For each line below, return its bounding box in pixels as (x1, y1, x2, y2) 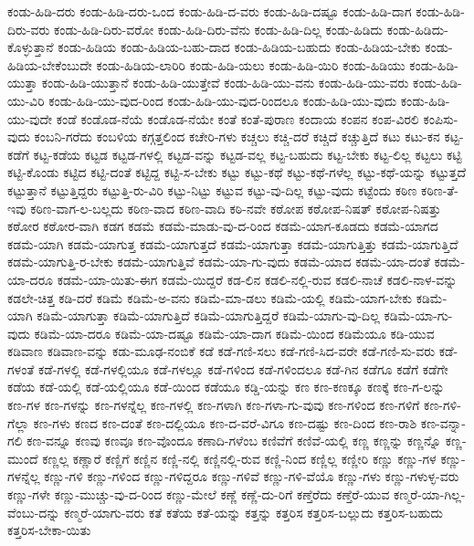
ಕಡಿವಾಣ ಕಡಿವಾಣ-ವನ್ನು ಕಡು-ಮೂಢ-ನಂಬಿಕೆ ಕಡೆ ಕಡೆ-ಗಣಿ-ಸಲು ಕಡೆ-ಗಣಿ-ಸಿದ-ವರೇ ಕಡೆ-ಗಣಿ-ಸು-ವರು (7, 341, 436, 361)
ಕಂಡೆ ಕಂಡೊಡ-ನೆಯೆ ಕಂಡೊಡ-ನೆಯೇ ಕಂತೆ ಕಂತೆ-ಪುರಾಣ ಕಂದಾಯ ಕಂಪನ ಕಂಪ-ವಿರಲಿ (56, 109, 419, 128)
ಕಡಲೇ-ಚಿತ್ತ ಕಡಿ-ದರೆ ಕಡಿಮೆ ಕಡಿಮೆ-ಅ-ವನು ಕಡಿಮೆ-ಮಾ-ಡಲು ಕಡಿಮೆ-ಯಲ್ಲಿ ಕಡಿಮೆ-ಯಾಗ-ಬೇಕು (7, 288, 413, 307)
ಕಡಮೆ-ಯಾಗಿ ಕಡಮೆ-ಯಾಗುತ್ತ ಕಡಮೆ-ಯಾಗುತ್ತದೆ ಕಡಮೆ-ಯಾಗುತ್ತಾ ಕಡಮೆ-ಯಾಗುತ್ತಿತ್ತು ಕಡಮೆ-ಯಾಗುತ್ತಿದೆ (7, 234, 458, 253)
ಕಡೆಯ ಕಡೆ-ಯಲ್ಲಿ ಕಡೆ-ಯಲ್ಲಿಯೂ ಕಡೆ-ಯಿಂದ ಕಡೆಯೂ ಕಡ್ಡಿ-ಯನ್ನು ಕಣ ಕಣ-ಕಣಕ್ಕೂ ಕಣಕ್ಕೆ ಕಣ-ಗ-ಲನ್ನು (7, 377, 445, 396)
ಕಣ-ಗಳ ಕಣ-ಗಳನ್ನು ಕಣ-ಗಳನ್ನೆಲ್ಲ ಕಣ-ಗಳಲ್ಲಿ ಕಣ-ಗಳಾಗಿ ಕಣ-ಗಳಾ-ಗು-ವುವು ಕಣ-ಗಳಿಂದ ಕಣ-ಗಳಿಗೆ (7, 395, 420, 415)
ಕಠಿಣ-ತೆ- (421, 180, 459, 199)
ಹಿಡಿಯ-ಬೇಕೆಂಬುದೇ (7, 55, 92, 74)
